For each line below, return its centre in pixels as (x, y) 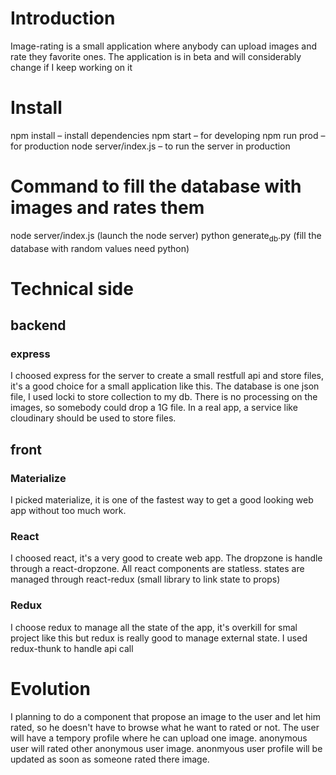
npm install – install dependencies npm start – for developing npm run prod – (168, 135)
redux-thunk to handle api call (72, 648)
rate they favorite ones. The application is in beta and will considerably (156, 56)
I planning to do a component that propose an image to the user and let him (165, 716)
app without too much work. (68, 511)
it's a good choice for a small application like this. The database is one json (165, 386)
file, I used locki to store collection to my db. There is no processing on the (164, 397)
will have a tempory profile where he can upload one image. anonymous (159, 738)
